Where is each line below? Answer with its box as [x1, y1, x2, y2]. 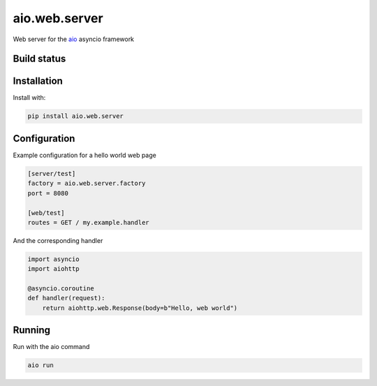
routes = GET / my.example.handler [27, 218, 149, 226]
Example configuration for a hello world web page [13, 151, 156, 159]
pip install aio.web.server [27, 112, 124, 120]
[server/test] [27, 170, 76, 177]
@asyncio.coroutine [27, 285, 94, 292]
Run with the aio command [13, 343, 90, 351]
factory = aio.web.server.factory [27, 179, 146, 188]
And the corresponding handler [13, 236, 103, 244]
